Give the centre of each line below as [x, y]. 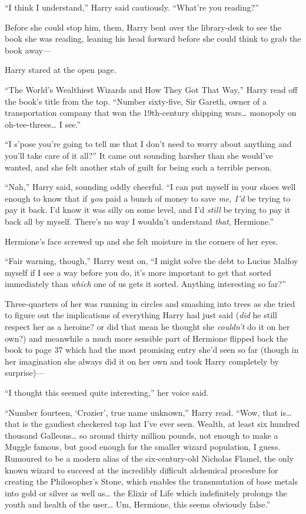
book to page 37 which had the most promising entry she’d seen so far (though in [152, 350]
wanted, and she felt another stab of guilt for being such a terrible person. [138, 167]
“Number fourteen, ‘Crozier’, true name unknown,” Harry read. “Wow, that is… [148, 412]
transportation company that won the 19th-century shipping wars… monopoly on [151, 113]
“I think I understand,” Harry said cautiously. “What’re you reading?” [132, 7]
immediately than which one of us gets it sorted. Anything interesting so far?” [145, 284]
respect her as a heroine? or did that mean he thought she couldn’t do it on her [147, 327]
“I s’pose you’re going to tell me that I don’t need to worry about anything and [148, 144]
